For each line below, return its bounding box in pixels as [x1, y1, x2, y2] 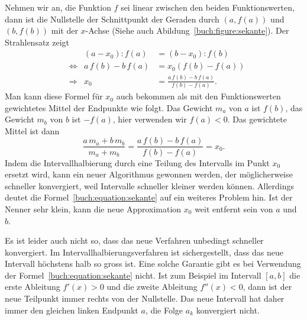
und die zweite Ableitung [106, 280, 198, 293]
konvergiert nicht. [196, 303, 260, 316]
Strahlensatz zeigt [5, 35, 70, 48]
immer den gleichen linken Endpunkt [5, 303, 138, 316]
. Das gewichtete [227, 113, 287, 125]
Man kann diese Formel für [5, 90, 103, 102]
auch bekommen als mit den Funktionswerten [116, 90, 281, 102]
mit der [51, 24, 78, 37]
